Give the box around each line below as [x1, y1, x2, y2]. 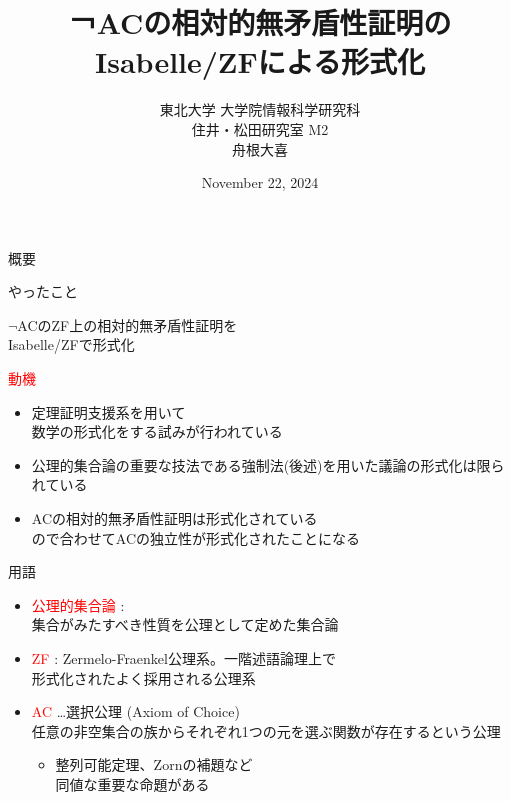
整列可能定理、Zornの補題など [55, 754, 253, 775]
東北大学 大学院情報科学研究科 [159, 99, 361, 120]
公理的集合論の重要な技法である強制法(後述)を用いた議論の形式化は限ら [31, 454, 505, 475]
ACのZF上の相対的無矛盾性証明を [17, 314, 238, 335]
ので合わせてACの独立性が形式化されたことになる [31, 527, 361, 548]
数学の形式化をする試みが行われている [31, 421, 283, 442]
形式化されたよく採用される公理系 [31, 667, 256, 688]
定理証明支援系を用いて [31, 401, 186, 422]
